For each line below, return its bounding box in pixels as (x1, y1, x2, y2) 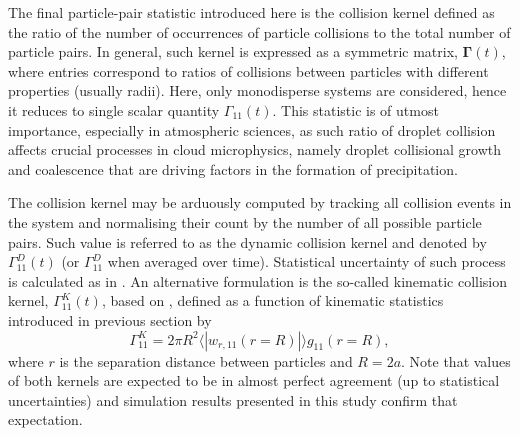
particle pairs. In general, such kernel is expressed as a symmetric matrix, (8, 41, 458, 62)
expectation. (8, 409, 83, 430)
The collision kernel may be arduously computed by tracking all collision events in (8, 192, 512, 213)
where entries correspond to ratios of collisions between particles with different (8, 60, 489, 81)
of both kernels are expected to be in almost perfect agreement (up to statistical (8, 370, 500, 391)
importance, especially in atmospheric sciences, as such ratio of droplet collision (8, 119, 496, 140)
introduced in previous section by (8, 309, 212, 330)
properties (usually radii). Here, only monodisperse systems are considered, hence (8, 80, 507, 101)
